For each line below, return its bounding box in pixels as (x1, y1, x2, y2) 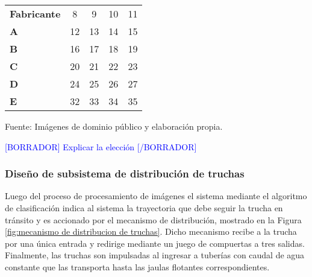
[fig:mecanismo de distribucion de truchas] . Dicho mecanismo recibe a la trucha (5, 225, 297, 238)
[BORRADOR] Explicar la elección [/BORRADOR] (5, 140, 197, 153)
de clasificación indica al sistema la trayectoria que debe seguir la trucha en (5, 202, 283, 214)
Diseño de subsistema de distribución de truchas (5, 166, 245, 181)
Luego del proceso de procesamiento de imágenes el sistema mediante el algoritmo (5, 189, 307, 202)
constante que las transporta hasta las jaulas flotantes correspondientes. (5, 260, 270, 273)
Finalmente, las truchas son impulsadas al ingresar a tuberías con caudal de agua (5, 249, 305, 261)
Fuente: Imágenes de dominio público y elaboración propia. (5, 120, 223, 132)
